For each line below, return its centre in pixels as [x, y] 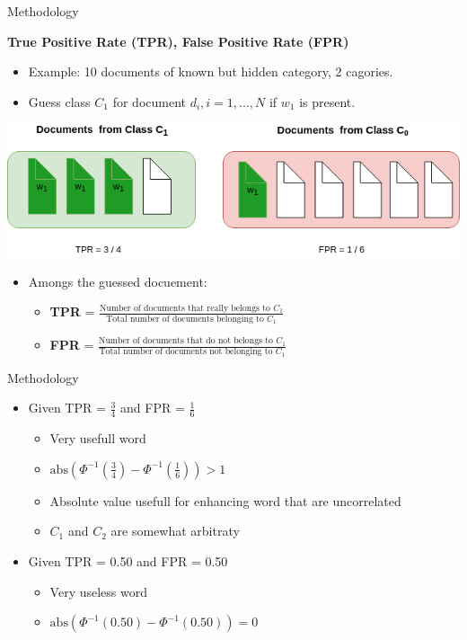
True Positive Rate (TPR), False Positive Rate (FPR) [178, 41]
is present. [327, 101]
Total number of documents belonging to [185, 319]
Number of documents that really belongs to [185, 308]
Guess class [59, 101]
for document [149, 101]
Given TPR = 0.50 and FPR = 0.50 [128, 561]
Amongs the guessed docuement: [118, 281]
